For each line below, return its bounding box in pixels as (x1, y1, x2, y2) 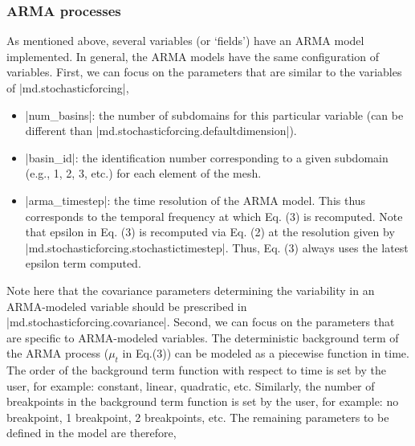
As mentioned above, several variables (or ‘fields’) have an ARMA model (6, 32, 364, 49)
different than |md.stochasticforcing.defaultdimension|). (25, 122, 297, 139)
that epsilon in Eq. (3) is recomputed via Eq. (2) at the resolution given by (25, 223, 395, 240)
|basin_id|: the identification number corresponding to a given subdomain (25, 149, 389, 166)
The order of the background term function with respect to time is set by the (6, 362, 386, 378)
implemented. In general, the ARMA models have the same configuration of (6, 47, 379, 64)
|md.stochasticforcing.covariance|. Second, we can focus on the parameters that (6, 313, 395, 330)
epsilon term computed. (25, 255, 141, 272)
